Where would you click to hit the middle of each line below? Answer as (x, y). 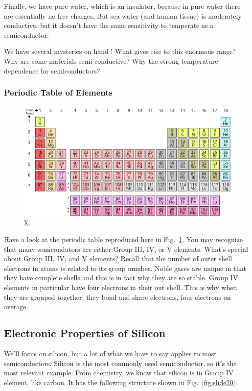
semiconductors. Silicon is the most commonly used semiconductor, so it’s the (120, 363)
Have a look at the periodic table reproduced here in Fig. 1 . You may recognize (124, 239)
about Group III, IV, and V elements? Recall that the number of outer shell (118, 258)
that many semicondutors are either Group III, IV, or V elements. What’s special (126, 249)
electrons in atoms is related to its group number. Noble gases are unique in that (125, 268)
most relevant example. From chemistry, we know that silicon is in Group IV (119, 373)
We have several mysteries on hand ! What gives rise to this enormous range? (120, 51)
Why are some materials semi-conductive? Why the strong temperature (111, 61)
